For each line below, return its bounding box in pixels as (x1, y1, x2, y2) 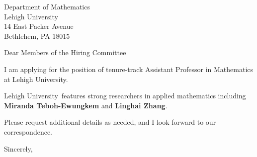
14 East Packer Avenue (4, 21, 74, 31)
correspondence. (4, 126, 52, 137)
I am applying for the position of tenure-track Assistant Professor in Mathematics (4, 64, 254, 74)
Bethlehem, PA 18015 (4, 30, 70, 41)
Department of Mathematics (4, 1, 90, 11)
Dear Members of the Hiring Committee (4, 47, 126, 58)
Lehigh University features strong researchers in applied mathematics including (4, 90, 246, 101)
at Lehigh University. (4, 74, 68, 84)
